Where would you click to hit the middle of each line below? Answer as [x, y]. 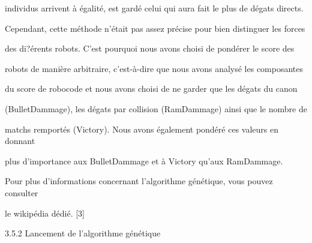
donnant [20, 141]
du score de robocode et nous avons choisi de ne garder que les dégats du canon [151, 88]
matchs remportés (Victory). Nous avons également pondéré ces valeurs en [142, 129]
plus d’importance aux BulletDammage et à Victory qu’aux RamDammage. [144, 160]
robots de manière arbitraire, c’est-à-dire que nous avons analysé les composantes [154, 68]
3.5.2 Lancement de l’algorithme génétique [83, 233]
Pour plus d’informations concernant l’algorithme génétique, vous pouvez [139, 181]
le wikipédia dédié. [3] [45, 213]
